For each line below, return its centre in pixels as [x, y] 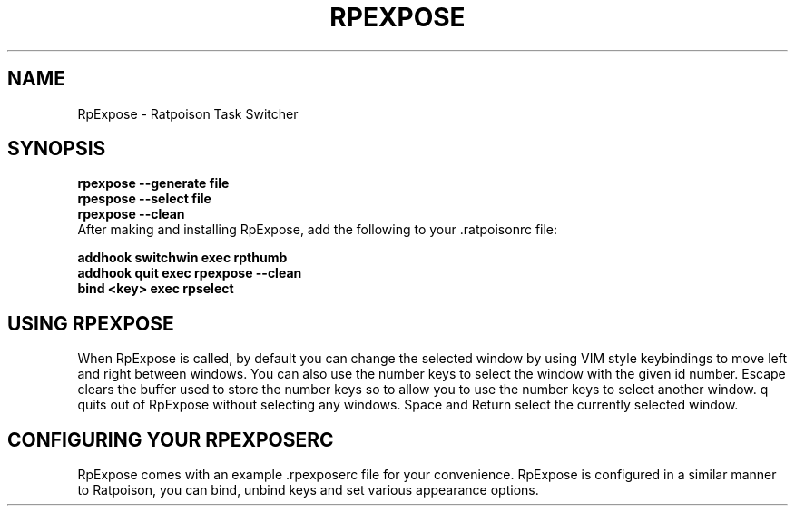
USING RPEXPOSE [91, 323]
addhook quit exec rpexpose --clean [190, 273]
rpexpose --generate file [153, 183]
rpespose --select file [144, 199]
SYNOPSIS [57, 149]
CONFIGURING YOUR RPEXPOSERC [171, 439]
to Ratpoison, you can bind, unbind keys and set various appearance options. [308, 490]
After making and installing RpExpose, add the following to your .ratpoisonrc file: [318, 230]
